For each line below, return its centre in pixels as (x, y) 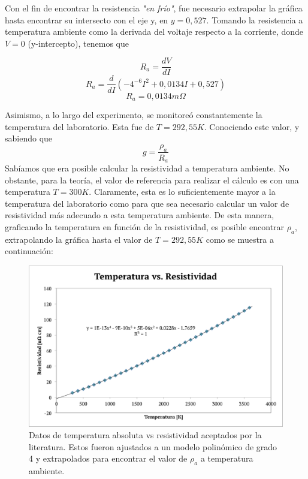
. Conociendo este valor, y (252, 126)
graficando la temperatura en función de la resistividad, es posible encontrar (145, 226)
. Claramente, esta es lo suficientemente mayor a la (182, 192)
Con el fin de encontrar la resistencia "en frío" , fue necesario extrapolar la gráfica (154, 8)
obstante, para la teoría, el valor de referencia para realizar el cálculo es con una (152, 180)
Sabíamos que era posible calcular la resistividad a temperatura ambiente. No (147, 168)
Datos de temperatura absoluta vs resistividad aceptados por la (145, 435)
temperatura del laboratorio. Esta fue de (79, 126)
